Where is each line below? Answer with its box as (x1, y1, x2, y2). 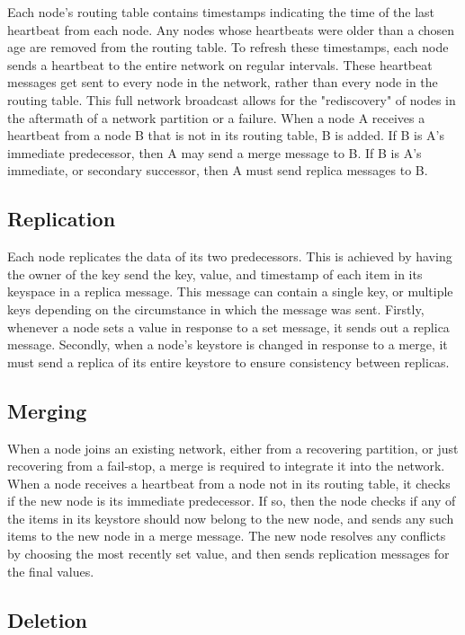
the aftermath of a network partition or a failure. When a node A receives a (7, 108, 425, 127)
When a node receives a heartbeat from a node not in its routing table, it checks (7, 473, 451, 492)
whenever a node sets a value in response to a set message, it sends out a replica (7, 317, 450, 336)
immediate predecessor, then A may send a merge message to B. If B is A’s (7, 143, 422, 162)
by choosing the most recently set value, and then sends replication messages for (7, 544, 450, 563)
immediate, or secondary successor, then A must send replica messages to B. (7, 161, 428, 180)
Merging (7, 396, 87, 424)
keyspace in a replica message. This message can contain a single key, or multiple (7, 282, 453, 301)
